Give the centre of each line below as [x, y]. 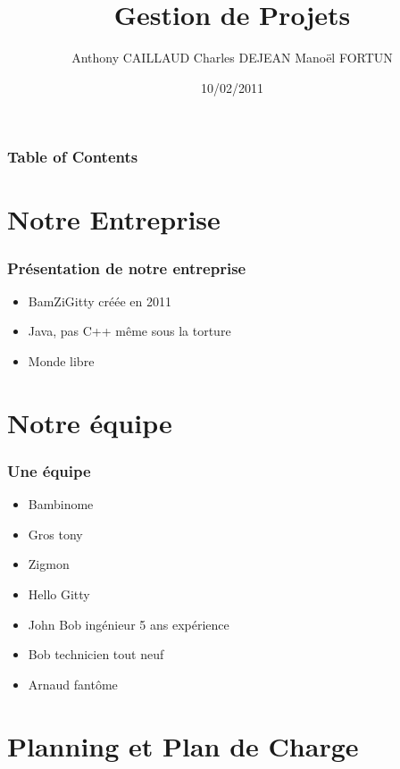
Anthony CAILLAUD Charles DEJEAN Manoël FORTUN [232, 58]
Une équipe [49, 470]
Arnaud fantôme [73, 684]
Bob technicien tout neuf [96, 654]
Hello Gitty [59, 593]
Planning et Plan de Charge [183, 745]
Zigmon [49, 564]
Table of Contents [73, 157]
